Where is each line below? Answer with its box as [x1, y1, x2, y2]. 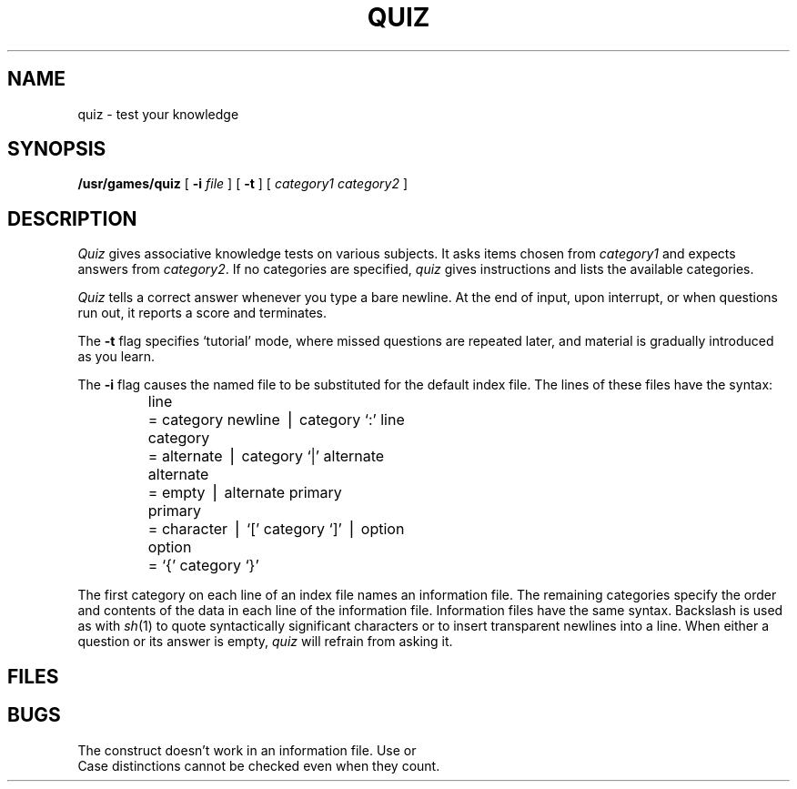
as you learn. [77, 349, 156, 365]
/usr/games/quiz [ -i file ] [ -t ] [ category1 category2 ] [77, 176, 409, 192]
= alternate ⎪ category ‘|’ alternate [147, 447, 385, 466]
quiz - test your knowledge [77, 106, 239, 122]
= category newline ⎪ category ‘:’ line [147, 410, 405, 430]
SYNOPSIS [7, 137, 106, 161]
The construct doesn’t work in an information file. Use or [77, 742, 417, 758]
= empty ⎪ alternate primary [147, 483, 342, 502]
